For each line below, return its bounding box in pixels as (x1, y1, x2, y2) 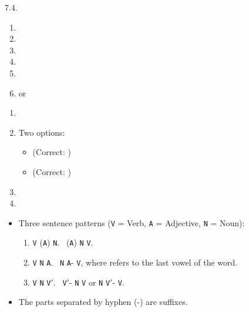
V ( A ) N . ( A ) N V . (32, 236, 93, 249)
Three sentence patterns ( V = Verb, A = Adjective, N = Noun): (18, 216, 245, 229)
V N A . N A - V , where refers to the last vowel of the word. (32, 256, 238, 269)
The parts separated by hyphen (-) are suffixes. (18, 296, 188, 308)
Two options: (18, 126, 65, 138)
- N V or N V (69, 276, 110, 288)
